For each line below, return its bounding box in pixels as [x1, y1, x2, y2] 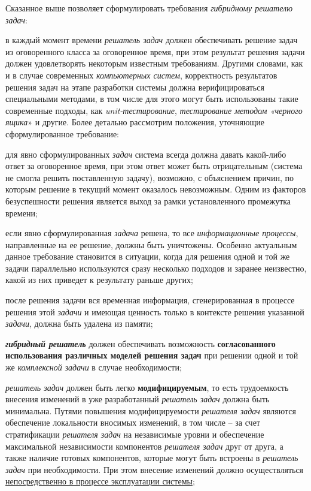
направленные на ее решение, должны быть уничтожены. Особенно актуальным [5, 238, 297, 251]
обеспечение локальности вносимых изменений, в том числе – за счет [5, 416, 260, 429]
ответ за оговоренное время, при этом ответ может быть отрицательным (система [5, 159, 303, 172]
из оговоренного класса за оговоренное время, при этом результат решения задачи [5, 45, 305, 58]
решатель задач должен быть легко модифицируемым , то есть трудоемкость [5, 381, 289, 393]
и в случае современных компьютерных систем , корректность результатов [5, 68, 278, 81]
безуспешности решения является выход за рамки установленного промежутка [5, 194, 291, 207]
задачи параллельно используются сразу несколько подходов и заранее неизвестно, [5, 261, 307, 274]
